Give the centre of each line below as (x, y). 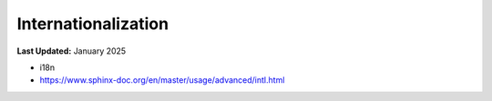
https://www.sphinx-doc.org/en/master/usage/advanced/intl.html (162, 80)
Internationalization (92, 24)
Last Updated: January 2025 (72, 51)
